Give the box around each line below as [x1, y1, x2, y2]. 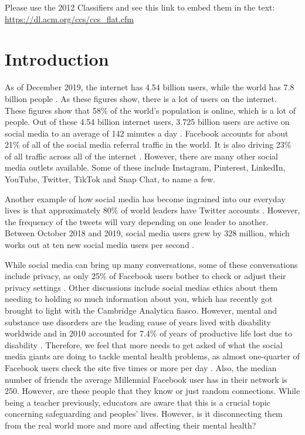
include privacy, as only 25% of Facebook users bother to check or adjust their [5, 270, 286, 282]
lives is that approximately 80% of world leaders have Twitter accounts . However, [5, 204, 300, 216]
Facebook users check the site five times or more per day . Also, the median [5, 361, 277, 373]
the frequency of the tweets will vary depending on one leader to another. [5, 215, 269, 227]
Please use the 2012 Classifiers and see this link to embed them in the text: [5, 1, 275, 13]
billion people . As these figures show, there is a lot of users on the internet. [5, 92, 277, 104]
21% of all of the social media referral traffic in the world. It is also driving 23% [5, 138, 292, 151]
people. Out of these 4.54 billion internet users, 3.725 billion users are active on [5, 115, 290, 128]
